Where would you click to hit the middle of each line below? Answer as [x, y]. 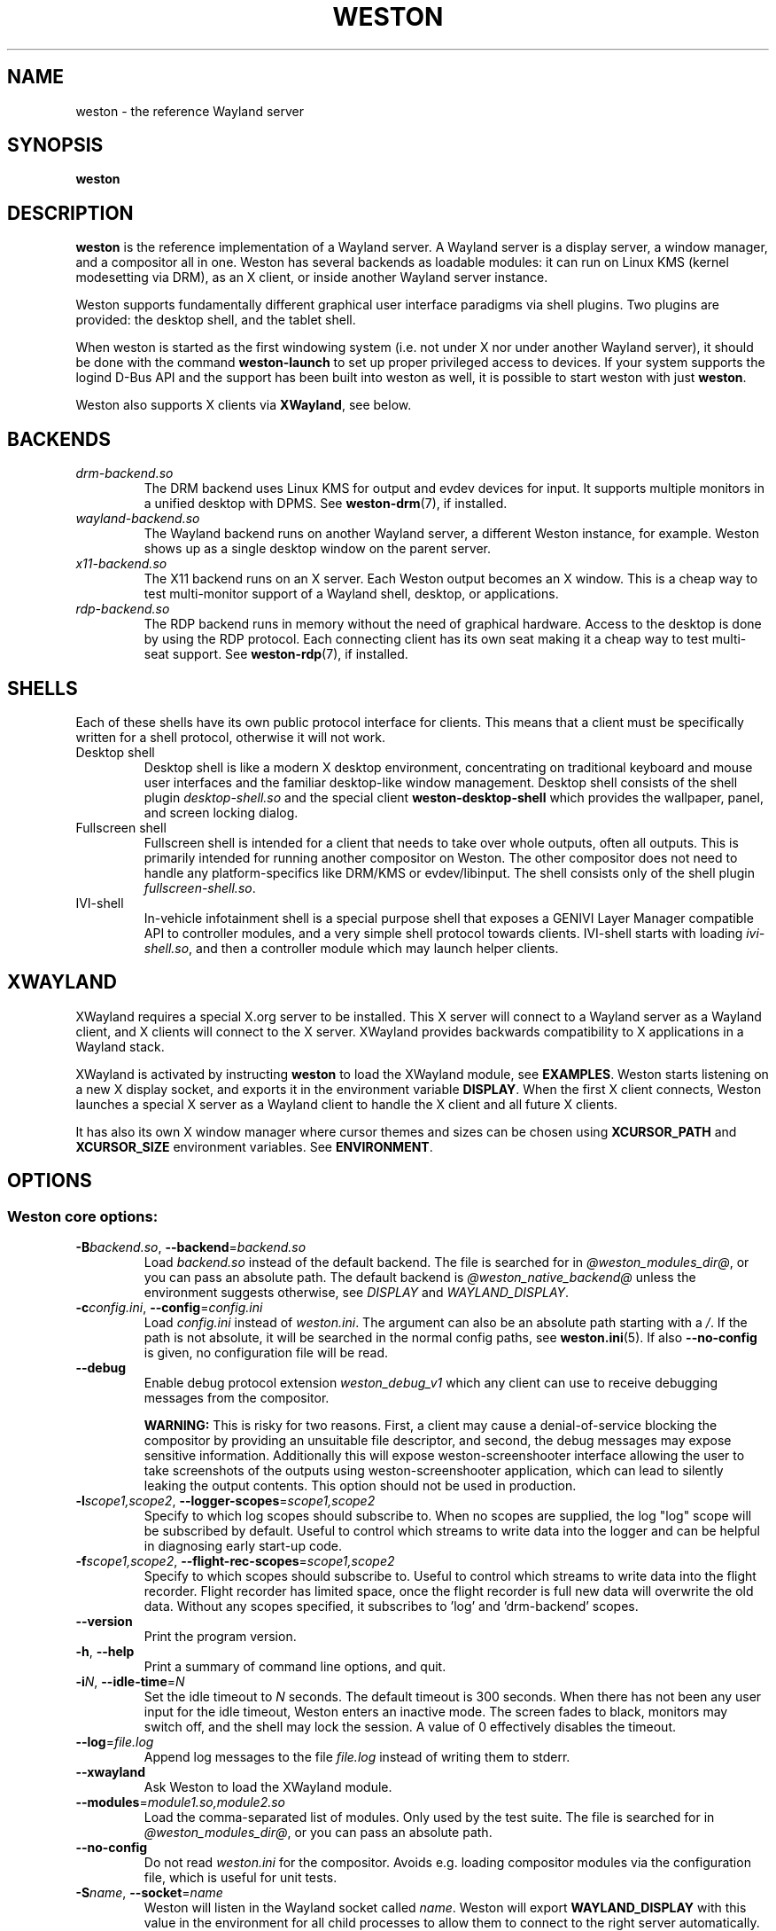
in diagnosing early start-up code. [243, 1546]
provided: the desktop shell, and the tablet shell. [216, 320]
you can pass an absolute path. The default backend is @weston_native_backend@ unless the [420, 1278]
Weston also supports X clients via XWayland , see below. [244, 405]
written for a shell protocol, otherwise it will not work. [230, 737]
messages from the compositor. [237, 1398]
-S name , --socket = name [149, 1893]
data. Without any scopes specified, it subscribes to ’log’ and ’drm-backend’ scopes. [391, 1607]
